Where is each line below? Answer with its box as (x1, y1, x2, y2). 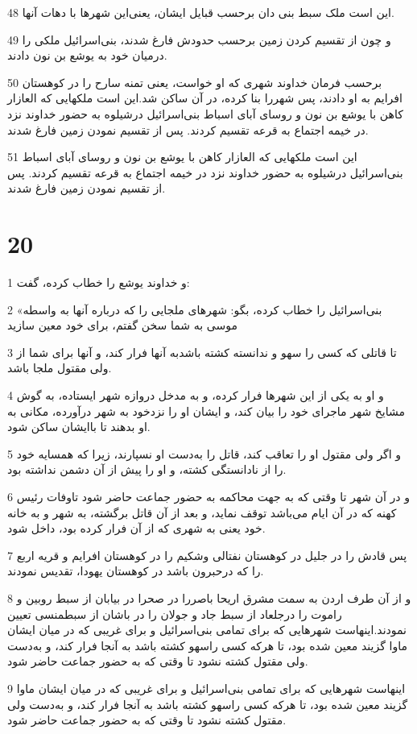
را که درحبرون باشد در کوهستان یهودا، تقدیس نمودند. (7, 562, 264, 579)
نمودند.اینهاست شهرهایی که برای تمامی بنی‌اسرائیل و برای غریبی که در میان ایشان (7, 621, 407, 638)
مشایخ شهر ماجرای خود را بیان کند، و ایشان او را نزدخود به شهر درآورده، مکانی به (7, 402, 406, 419)
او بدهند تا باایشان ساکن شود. (7, 418, 151, 435)
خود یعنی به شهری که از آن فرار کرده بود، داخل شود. (7, 520, 266, 537)
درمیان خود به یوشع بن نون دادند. (7, 47, 167, 64)
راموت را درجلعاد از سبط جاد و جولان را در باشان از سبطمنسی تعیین (7, 605, 342, 622)
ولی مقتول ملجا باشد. (7, 359, 112, 376)
